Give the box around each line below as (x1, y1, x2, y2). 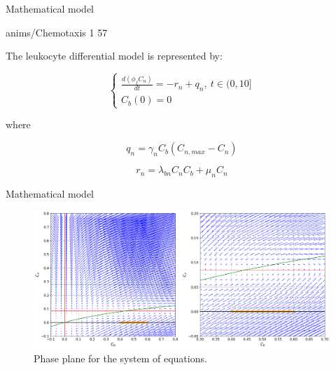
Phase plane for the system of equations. (34, 350, 207, 365)
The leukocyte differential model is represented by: (6, 48, 223, 63)
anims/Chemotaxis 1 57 (6, 25, 108, 39)
